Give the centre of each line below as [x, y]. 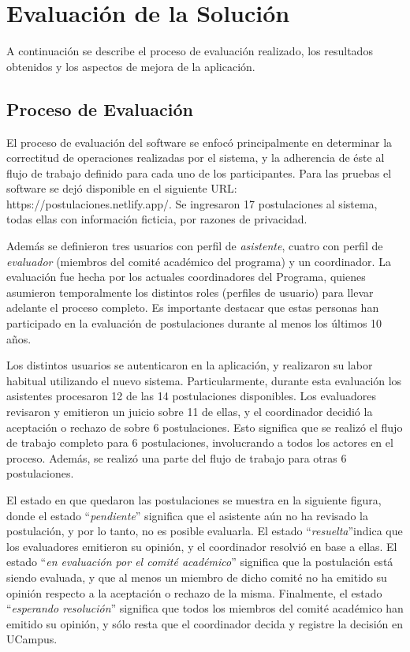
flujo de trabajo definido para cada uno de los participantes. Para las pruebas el [199, 172]
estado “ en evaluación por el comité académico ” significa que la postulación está [200, 562]
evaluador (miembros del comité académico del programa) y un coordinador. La [199, 261]
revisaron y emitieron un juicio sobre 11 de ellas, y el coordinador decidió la [190, 412]
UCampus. [32, 639]
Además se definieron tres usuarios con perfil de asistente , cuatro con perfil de [195, 246]
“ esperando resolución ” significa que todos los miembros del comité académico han [205, 608]
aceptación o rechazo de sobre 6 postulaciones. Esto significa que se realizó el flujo [205, 427]
